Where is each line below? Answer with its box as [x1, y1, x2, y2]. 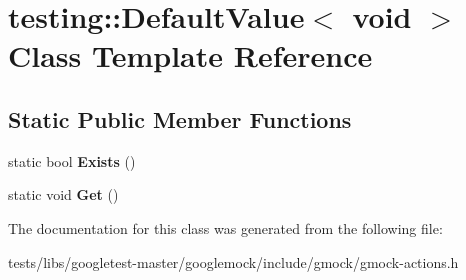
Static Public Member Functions [8, 103, 352, 134]
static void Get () [8, 184, 119, 205]
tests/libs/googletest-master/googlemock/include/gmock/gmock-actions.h [8, 251, 459, 272]
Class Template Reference [8, 35, 373, 76]
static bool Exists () [8, 150, 136, 171]
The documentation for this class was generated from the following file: [8, 217, 443, 238]
